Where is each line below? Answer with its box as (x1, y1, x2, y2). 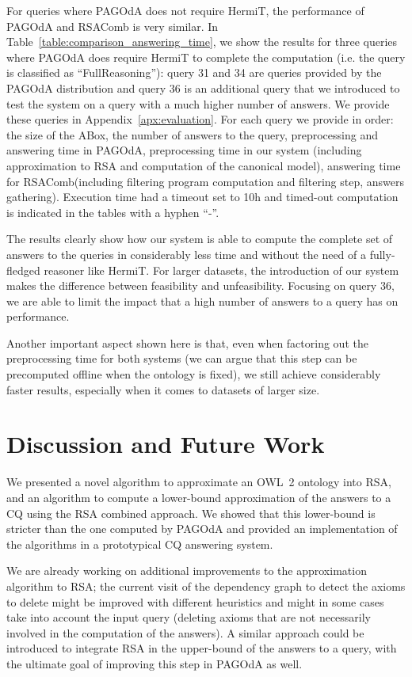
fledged (6, 261, 40, 278)
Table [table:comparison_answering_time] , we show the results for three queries (6, 33, 398, 50)
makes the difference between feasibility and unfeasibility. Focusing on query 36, (6, 277, 395, 294)
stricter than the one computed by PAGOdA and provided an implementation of (6, 520, 398, 537)
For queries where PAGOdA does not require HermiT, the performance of (6, 2, 364, 18)
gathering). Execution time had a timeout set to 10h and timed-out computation (6, 188, 399, 205)
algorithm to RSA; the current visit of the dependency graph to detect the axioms (6, 577, 406, 594)
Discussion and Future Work (6, 428, 325, 460)
